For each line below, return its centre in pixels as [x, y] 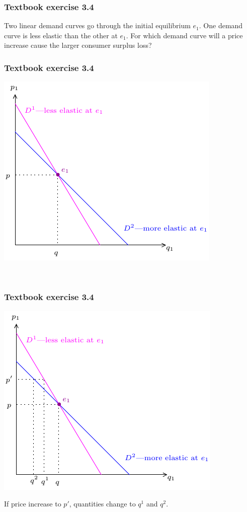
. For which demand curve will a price [184, 35]
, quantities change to [102, 504]
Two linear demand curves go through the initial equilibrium [97, 25]
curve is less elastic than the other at [61, 35]
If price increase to [33, 504]
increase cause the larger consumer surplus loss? [78, 45]
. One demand [221, 25]
